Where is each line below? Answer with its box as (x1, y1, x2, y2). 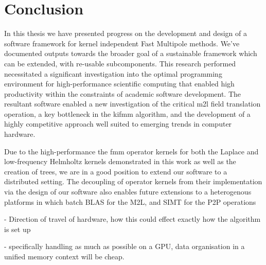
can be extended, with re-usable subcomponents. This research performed (4, 58, 236, 68)
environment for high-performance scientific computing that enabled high (4, 78, 235, 89)
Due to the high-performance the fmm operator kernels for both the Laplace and (4, 146, 259, 156)
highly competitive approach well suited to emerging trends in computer (4, 118, 232, 129)
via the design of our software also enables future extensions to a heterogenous (4, 186, 252, 197)
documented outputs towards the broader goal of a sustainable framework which (4, 48, 257, 59)
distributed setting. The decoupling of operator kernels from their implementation (4, 176, 262, 187)
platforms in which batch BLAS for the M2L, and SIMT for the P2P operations (4, 196, 256, 207)
